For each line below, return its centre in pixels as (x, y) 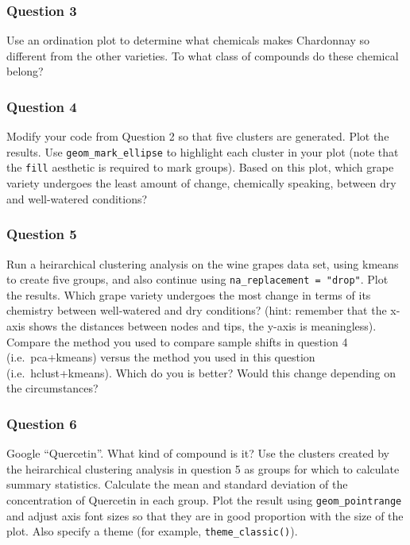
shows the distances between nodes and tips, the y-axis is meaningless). (203, 325)
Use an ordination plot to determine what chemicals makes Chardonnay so (188, 40)
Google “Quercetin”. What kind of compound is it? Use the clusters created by (198, 453)
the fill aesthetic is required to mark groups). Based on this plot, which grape (200, 167)
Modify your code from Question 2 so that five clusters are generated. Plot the (198, 136)
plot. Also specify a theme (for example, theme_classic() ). (152, 531)
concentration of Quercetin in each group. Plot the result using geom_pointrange (204, 499)
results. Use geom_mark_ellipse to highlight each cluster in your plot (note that (203, 151)
